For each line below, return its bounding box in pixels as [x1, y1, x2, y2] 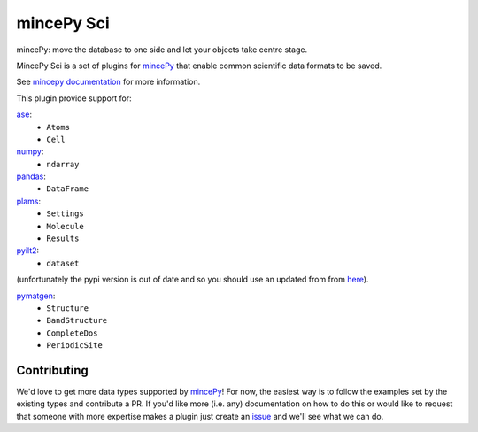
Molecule [46, 221, 84, 231]
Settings [46, 209, 84, 219]
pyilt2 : [16, 245, 40, 256]
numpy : [16, 146, 44, 157]
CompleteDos [46, 328, 98, 338]
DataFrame [46, 184, 89, 194]
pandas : [16, 171, 46, 181]
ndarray [46, 159, 80, 169]
